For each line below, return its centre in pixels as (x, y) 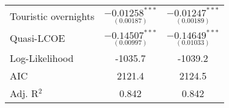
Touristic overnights (52, 16)
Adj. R (24, 93)
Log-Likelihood (42, 58)
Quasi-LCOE (38, 38)
